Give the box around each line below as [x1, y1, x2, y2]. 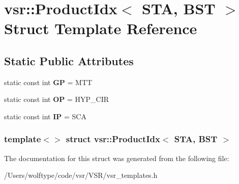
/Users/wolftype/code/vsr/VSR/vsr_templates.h [4, 170, 158, 180]
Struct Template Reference [4, 18, 197, 39]
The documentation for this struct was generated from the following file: [4, 152, 229, 163]
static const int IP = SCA [4, 111, 86, 121]
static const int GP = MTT [4, 76, 93, 87]
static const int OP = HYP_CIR [4, 94, 109, 104]
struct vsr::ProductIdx [66, 133, 160, 145]
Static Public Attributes [4, 52, 134, 68]
